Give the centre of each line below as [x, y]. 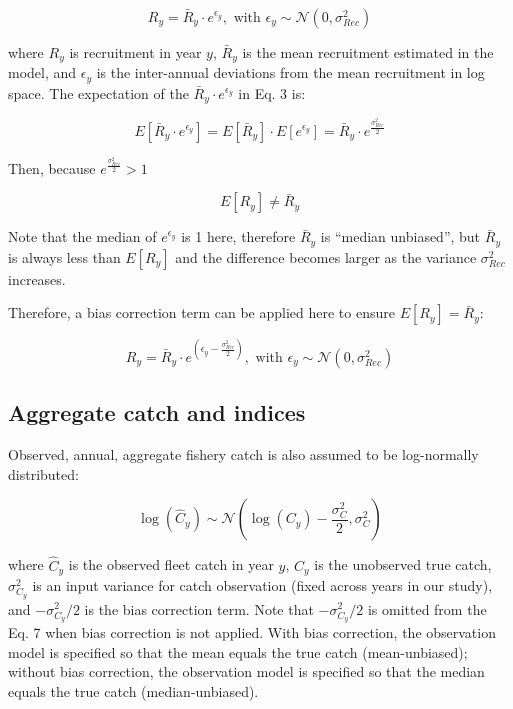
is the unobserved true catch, [403, 564]
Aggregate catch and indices [157, 412]
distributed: [43, 473]
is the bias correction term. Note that [199, 608]
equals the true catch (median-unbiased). [133, 690]
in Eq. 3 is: [272, 92]
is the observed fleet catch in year [171, 564]
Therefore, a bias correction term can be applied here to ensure [201, 312]
